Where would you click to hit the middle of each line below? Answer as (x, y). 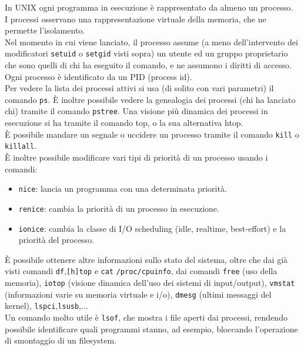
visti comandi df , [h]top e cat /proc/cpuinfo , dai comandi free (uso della (141, 271)
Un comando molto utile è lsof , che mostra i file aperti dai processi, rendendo (146, 317)
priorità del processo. (56, 240)
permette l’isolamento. (45, 30)
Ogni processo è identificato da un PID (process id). (98, 76)
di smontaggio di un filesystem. (61, 340)
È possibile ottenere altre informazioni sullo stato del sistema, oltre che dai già (146, 259)
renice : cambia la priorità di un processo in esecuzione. (119, 208)
